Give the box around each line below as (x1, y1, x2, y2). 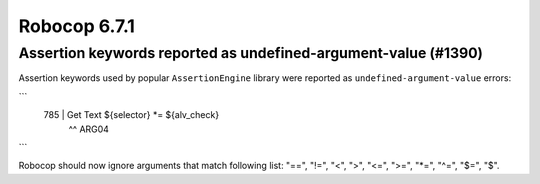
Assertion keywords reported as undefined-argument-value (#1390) (18, 44, 484, 62)
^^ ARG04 (68, 123, 110, 135)
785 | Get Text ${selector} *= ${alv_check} (43, 109, 220, 121)
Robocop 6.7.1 (18, 15, 135, 37)
